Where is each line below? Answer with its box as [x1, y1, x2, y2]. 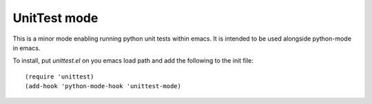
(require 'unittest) [25, 72, 94, 81]
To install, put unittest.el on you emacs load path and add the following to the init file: [12, 56, 254, 65]
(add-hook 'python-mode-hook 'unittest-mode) [25, 83, 182, 90]
